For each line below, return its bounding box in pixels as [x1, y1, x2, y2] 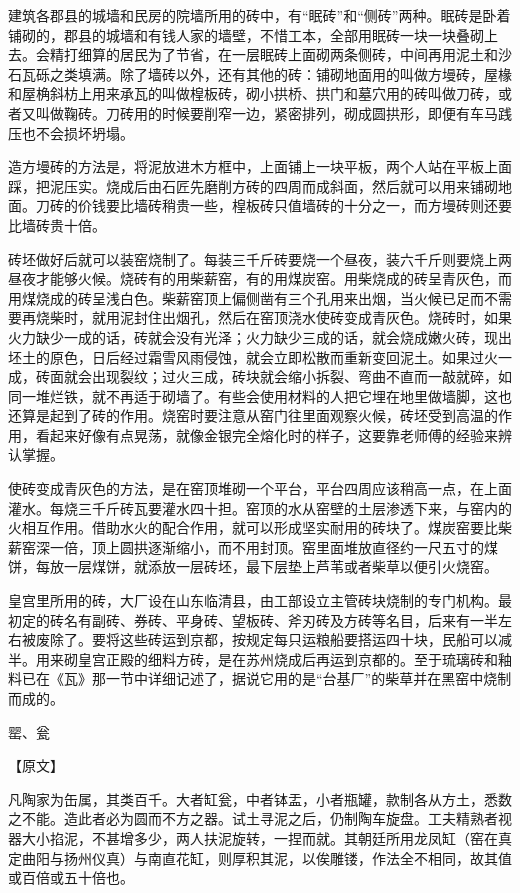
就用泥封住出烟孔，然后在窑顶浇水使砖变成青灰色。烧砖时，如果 [91, 307, 512, 328]
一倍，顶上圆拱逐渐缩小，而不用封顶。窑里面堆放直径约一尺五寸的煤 [49, 536, 498, 557]
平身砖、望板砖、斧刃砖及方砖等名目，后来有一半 [175, 609, 498, 630]
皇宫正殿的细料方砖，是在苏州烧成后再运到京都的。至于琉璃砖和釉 [77, 648, 512, 669]
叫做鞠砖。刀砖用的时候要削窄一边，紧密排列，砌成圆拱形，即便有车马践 [35, 102, 512, 123]
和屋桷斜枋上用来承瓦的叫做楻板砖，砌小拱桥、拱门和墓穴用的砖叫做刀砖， [8, 83, 498, 104]
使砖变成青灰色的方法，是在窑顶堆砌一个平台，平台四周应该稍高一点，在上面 [8, 478, 512, 499]
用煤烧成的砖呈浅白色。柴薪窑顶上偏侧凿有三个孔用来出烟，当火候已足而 [8, 287, 484, 308]
